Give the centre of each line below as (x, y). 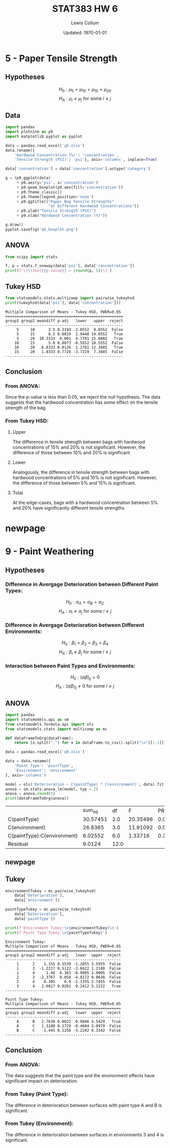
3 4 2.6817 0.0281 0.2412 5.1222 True (69, 986)
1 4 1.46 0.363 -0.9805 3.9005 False (69, 973)
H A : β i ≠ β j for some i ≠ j (85, 652)
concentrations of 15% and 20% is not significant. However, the (79, 447)
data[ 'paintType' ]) (35, 919)
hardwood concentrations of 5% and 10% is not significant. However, (85, 477)
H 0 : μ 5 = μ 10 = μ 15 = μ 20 (85, 90)
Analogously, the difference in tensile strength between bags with (81, 472)
